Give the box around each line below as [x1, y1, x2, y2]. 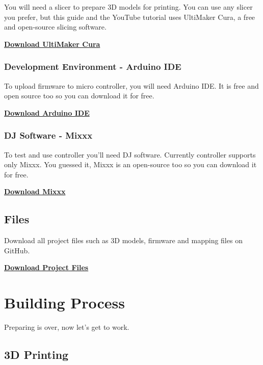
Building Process [4, 292, 125, 313]
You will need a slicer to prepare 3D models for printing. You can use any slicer [4, 2, 253, 12]
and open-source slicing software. [4, 21, 107, 32]
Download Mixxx [4, 186, 66, 197]
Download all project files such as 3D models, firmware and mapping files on [4, 235, 243, 246]
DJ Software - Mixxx [4, 129, 93, 142]
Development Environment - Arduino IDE [4, 60, 181, 73]
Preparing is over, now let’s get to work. [4, 322, 129, 332]
